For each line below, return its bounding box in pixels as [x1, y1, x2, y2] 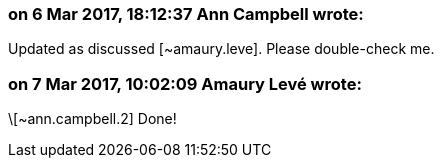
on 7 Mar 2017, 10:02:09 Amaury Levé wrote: [8, 73, 362, 94]
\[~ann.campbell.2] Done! [8, 110, 177, 128]
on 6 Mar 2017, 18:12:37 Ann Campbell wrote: [8, 4, 364, 24]
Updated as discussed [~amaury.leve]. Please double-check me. [8, 40, 435, 58]
